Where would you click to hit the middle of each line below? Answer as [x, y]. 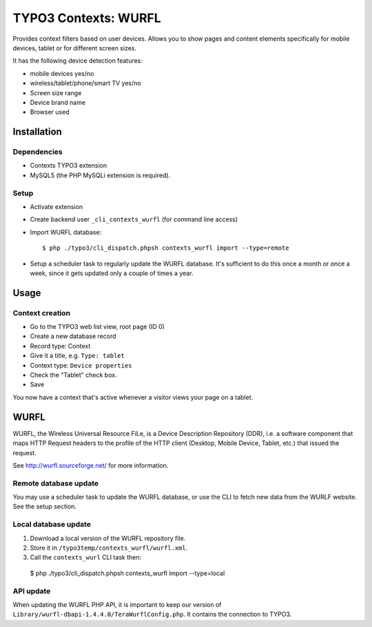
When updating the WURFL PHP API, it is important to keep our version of [117, 604]
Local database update [52, 524]
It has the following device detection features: [77, 61]
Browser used [50, 112]
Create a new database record [73, 336]
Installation [37, 132]
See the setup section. [45, 506]
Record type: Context [60, 346]
